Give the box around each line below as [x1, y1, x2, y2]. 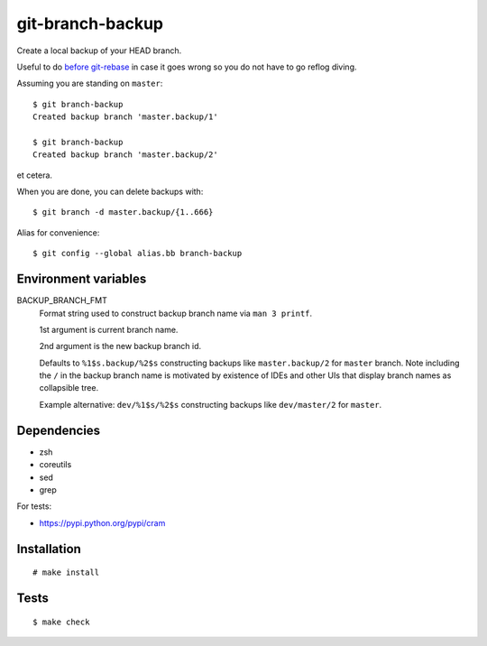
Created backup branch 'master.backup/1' [32, 112, 218, 122]
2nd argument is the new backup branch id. [39, 341, 202, 352]
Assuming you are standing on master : [16, 78, 163, 89]
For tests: [16, 501, 52, 512]
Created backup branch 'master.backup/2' [32, 150, 218, 160]
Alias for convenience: [16, 226, 100, 238]
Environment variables [16, 272, 147, 287]
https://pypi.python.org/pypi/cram [39, 517, 166, 528]
